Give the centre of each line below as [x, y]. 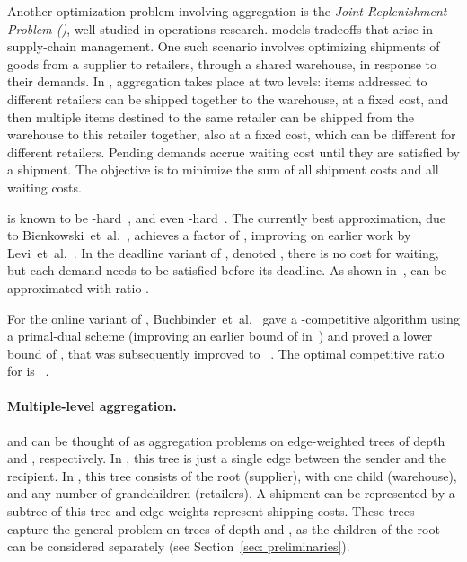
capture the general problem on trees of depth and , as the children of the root [224, 528]
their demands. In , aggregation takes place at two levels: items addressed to [217, 81]
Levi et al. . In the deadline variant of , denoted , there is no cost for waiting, [223, 252]
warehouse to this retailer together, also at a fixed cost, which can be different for [232, 134]
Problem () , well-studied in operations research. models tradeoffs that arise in [220, 28]
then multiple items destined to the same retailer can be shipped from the [211, 116]
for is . [28, 371]
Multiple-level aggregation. [92, 406]
